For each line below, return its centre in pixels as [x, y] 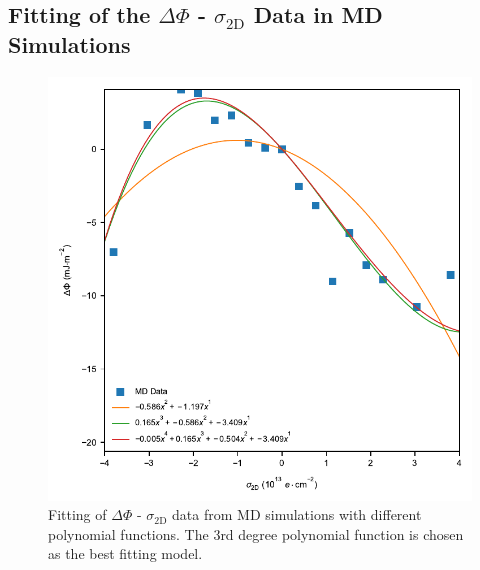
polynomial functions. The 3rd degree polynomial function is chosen [256, 533]
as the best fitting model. [125, 553]
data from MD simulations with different [297, 514]
